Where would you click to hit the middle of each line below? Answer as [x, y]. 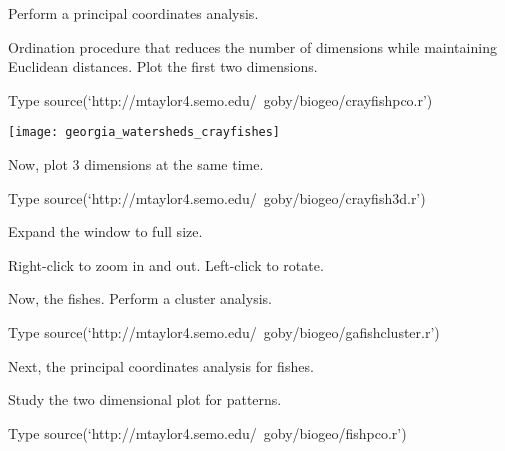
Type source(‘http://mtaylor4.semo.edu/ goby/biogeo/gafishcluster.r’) [224, 332]
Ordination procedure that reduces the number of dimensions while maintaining [252, 46]
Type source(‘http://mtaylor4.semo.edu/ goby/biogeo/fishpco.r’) [207, 432]
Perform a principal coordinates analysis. [133, 13]
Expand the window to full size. [105, 231]
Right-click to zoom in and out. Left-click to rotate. [166, 264]
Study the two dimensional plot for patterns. [145, 399]
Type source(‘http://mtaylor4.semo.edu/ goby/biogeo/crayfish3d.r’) [217, 197]
